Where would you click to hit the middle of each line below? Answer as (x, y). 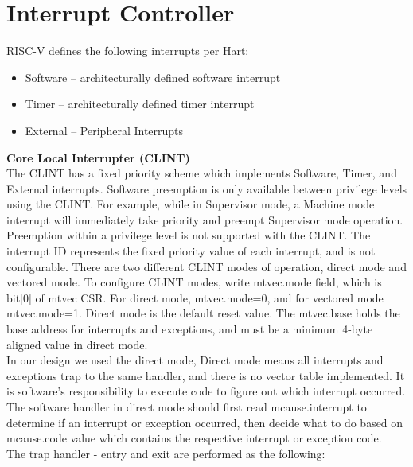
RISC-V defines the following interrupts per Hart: (128, 51)
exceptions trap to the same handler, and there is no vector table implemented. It (206, 375)
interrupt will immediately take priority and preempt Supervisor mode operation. (205, 219)
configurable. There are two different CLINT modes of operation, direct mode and (206, 266)
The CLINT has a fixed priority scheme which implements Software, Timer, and (202, 173)
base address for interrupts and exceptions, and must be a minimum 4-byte (190, 329)
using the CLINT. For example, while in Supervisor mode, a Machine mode (191, 204)
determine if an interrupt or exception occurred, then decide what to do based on (205, 422)
